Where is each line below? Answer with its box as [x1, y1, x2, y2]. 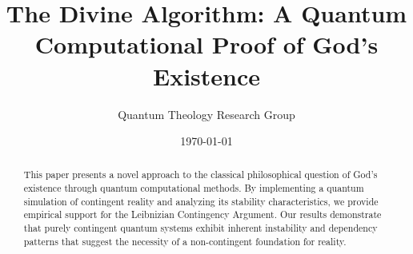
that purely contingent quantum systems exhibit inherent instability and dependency [23, 221, 378, 235]
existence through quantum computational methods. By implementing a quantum [23, 181, 364, 195]
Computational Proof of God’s [34, 28, 379, 61]
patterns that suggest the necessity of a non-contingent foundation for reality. [23, 234, 347, 248]
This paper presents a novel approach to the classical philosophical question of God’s [23, 168, 378, 181]
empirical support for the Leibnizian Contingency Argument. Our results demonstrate [23, 208, 382, 221]
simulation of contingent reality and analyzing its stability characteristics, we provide [23, 194, 379, 208]
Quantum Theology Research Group [118, 105, 295, 122]
